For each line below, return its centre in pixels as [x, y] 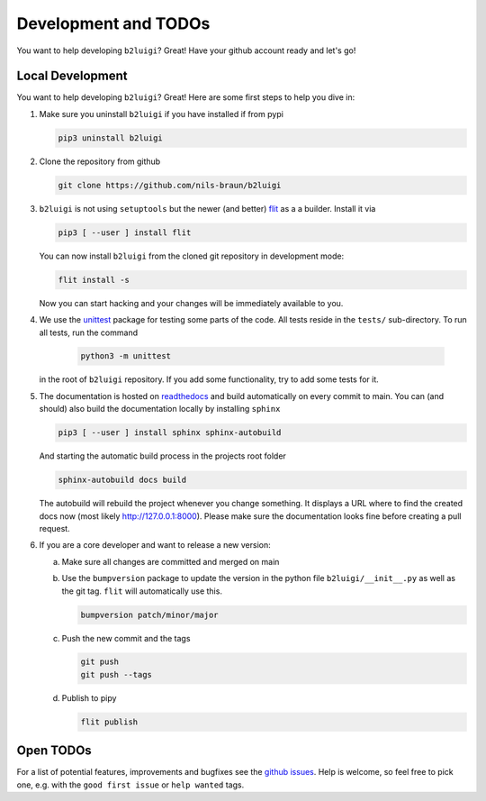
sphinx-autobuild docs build [122, 480]
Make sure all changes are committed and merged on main [171, 561]
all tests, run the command [89, 332]
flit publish [109, 722]
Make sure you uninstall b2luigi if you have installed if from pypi [161, 114]
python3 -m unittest [126, 356]
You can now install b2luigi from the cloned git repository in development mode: [192, 256]
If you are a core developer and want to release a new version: [155, 545]
